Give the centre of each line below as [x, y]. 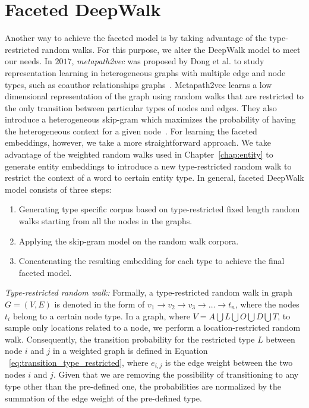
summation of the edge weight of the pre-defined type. [103, 398]
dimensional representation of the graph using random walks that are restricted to [154, 96]
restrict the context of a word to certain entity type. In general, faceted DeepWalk [154, 178]
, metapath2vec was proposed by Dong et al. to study [168, 61]
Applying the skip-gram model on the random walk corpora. [129, 241]
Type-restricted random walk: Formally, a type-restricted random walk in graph [149, 292]
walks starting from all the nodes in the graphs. [105, 221]
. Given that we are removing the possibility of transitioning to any [176, 374]
